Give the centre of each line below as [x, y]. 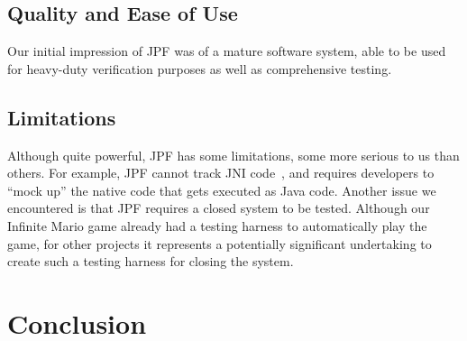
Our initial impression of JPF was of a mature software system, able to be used [227, 51]
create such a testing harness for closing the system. [151, 261]
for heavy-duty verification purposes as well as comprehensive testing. [200, 68]
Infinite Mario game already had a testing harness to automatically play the [217, 225]
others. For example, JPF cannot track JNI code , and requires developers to [221, 173]
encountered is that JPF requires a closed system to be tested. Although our [219, 208]
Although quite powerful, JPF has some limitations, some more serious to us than [233, 155]
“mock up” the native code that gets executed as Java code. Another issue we [222, 190]
